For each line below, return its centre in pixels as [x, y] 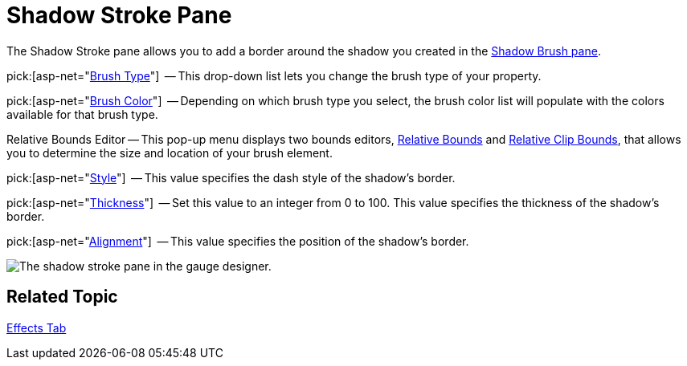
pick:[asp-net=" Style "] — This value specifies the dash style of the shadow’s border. [231, 177]
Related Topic [62, 297]
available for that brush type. [82, 114]
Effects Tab [37, 327]
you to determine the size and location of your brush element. [170, 152]
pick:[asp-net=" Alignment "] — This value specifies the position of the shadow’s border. [238, 241]
